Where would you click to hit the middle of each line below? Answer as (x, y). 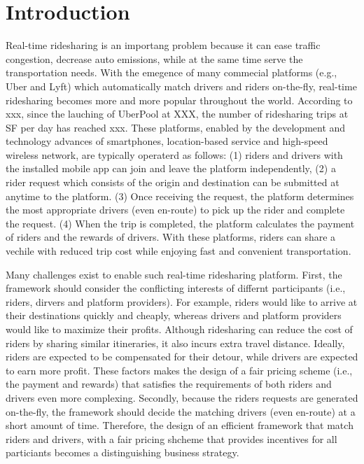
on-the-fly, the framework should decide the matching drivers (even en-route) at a (181, 411)
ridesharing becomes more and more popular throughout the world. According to (179, 100)
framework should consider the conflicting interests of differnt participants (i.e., (176, 288)
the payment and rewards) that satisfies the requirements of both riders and (169, 384)
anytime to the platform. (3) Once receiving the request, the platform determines (180, 196)
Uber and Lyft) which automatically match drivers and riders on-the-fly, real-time (181, 86)
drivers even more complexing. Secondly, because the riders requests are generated (182, 397)
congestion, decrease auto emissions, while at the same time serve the (154, 58)
